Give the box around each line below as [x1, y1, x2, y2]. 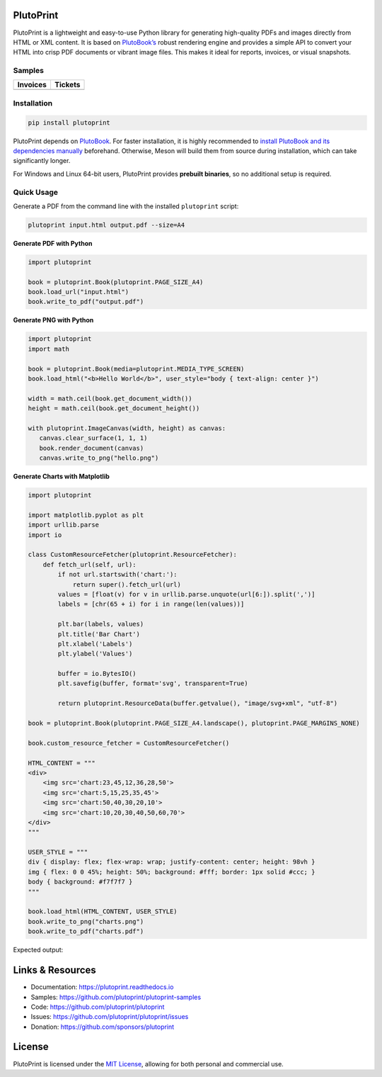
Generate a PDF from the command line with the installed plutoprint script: [13, 202, 239, 210]
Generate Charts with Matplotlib [13, 472, 110, 481]
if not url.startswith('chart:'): [57, 570, 178, 579]
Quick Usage [13, 187, 59, 197]
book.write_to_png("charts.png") [28, 918, 144, 925]
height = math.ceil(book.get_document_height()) [28, 405, 200, 412]
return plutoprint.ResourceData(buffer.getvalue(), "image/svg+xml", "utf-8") [57, 699, 338, 708]
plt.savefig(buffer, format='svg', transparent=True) [57, 680, 248, 687]
